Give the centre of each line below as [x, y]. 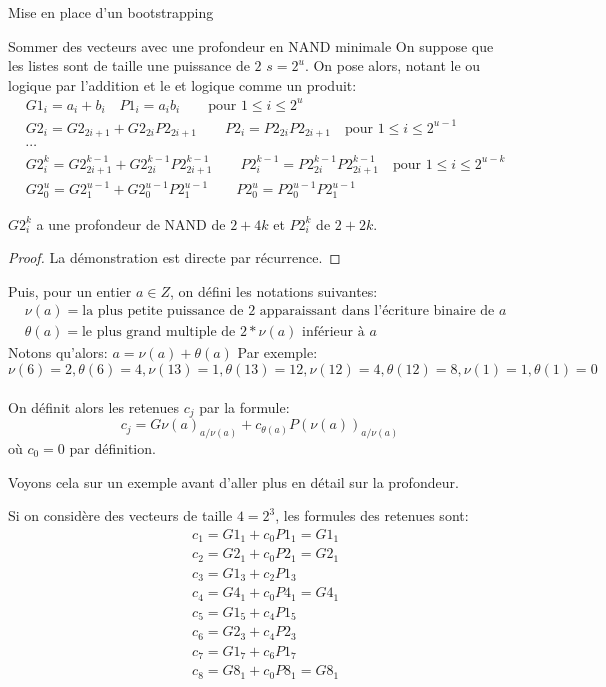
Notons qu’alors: [58, 352]
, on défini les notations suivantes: [274, 290]
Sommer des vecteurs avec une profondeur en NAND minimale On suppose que [251, 45]
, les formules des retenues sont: [372, 515]
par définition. [112, 447]
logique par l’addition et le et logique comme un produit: [182, 84]
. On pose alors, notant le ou [392, 65]
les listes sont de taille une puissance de [129, 65]
